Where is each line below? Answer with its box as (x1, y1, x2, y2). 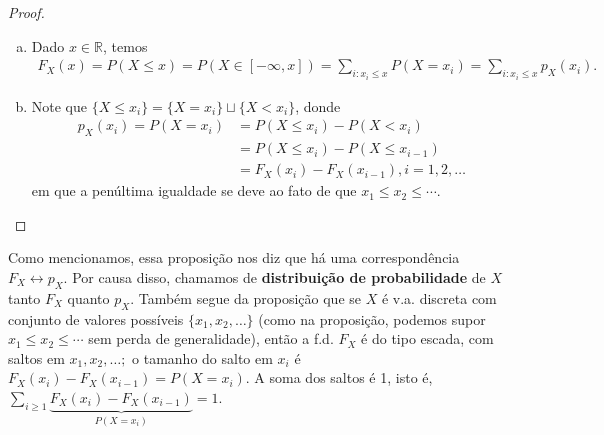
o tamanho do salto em (132, 347, 273, 368)
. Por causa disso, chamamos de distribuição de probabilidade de (63, 266, 486, 287)
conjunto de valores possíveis (8, 308, 184, 329)
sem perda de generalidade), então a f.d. (88, 328, 334, 349)
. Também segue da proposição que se (130, 287, 362, 308)
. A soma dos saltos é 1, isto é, (245, 367, 433, 388)
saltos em (8, 347, 65, 368)
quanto (67, 287, 110, 308)
